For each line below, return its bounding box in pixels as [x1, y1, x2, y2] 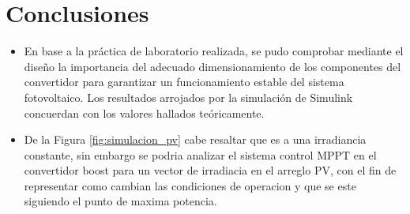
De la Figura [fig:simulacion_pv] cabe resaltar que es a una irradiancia [24, 131, 367, 148]
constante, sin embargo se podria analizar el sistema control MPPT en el [24, 146, 377, 163]
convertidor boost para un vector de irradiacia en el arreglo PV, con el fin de [24, 162, 397, 178]
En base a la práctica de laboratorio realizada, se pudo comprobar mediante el [24, 43, 404, 59]
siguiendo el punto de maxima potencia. [24, 193, 217, 209]
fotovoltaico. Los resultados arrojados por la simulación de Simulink [24, 88, 353, 105]
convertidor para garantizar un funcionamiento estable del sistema [24, 73, 344, 90]
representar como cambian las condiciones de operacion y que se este [24, 177, 356, 193]
